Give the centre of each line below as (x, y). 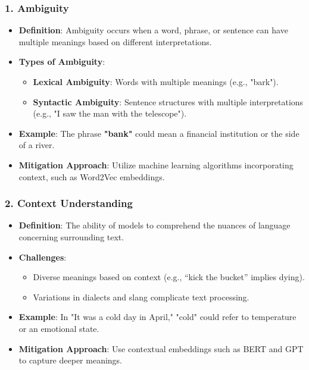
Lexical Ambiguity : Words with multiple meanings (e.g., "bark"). (156, 81)
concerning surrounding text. (71, 236)
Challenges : (43, 257)
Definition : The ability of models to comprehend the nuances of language (154, 225)
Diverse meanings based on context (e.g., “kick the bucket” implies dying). (169, 277)
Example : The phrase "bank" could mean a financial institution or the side (159, 133)
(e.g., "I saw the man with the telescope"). (110, 113)
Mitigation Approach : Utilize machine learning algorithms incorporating (156, 164)
